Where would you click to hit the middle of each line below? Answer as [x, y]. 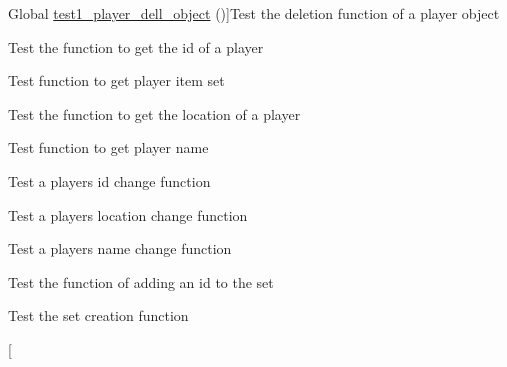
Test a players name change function [120, 248]
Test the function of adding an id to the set [141, 281]
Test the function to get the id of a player [136, 46]
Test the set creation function [98, 315]
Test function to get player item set [116, 80]
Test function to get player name [108, 147]
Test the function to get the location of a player [154, 113]
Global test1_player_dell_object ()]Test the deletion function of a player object [254, 13]
